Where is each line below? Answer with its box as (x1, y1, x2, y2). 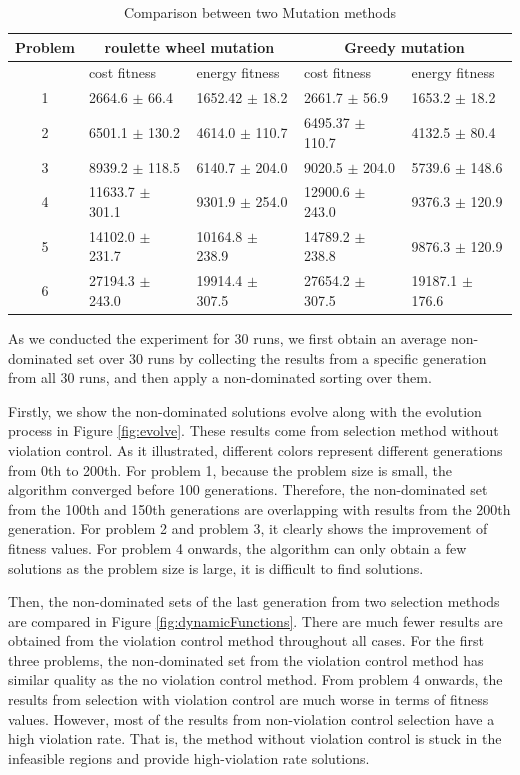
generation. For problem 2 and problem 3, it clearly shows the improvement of (8, 518, 488, 539)
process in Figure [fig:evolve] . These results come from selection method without (8, 420, 499, 441)
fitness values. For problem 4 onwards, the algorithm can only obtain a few (8, 537, 467, 558)
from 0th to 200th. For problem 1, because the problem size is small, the (8, 459, 452, 480)
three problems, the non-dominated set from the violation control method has (8, 649, 484, 670)
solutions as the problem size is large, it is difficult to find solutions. (8, 557, 424, 578)
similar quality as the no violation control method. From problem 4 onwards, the (8, 669, 503, 690)
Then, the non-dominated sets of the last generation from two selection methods (8, 591, 500, 612)
